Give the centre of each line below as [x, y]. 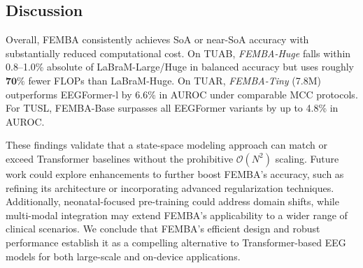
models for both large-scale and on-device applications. [123, 256]
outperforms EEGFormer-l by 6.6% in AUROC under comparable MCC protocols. [182, 94]
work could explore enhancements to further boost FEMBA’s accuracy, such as [175, 173]
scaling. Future [307, 158]
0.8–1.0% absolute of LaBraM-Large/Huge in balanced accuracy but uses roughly [180, 67]
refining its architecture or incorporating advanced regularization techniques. [170, 187]
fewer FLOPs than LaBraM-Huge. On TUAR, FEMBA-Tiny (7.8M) [175, 80]
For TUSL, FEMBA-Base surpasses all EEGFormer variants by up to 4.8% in [172, 108]
